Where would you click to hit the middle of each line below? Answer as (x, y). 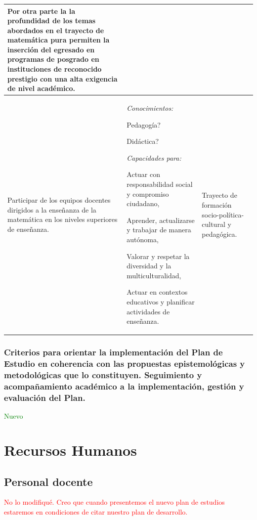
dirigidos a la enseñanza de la (52, 209)
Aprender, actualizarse (161, 220)
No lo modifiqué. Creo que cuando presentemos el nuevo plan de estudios (114, 502)
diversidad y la (149, 266)
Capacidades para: (154, 157)
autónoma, (143, 239)
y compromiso (148, 194)
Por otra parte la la (42, 11)
